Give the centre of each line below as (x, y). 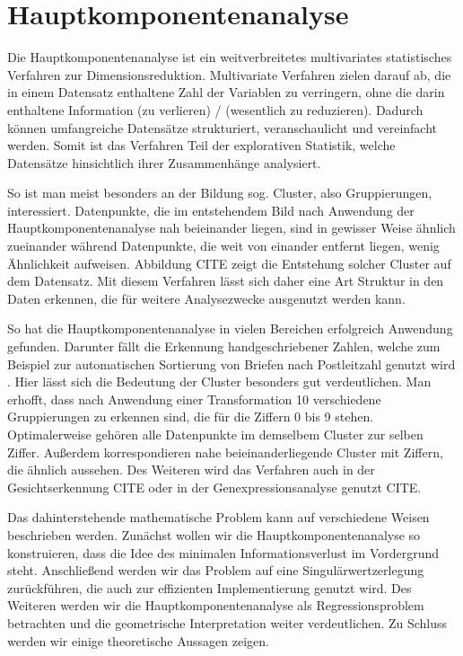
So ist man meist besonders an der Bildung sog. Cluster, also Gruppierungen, (220, 193)
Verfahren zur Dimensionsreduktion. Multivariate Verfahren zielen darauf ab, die (229, 74)
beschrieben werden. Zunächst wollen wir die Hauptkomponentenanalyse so (214, 534)
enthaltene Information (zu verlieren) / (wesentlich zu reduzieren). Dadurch (215, 109)
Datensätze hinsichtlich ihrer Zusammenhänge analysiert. (164, 162)
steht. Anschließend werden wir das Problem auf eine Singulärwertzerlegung (216, 570)
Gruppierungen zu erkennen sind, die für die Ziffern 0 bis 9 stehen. (191, 417)
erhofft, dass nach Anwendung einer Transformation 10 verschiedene (194, 399)
